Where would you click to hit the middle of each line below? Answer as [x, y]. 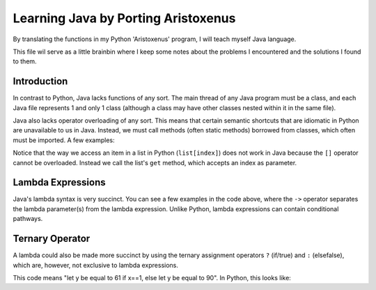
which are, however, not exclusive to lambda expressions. [96, 265]
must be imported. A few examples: [64, 140]
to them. [25, 61]
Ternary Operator [52, 239]
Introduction [40, 81]
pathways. [28, 219]
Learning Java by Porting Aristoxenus [124, 18]
